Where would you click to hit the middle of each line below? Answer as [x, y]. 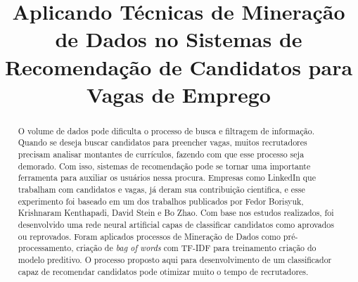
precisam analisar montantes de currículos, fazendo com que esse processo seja [161, 154]
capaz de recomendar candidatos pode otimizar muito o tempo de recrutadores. [163, 271]
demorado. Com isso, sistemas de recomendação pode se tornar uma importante [164, 166]
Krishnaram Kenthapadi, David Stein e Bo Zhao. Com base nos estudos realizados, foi [176, 213]
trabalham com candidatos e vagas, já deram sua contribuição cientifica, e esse [161, 190]
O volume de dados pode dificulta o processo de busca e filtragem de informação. [166, 130]
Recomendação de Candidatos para [179, 66]
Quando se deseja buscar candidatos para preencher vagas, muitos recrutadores [162, 142]
